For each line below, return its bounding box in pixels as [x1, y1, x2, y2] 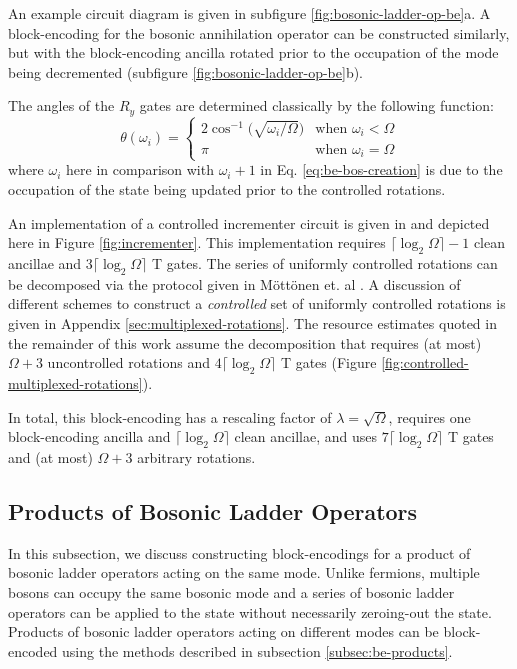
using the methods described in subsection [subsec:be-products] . [62, 640, 453, 661]
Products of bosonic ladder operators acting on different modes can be [8, 621, 439, 642]
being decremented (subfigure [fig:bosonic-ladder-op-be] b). [8, 61, 363, 82]
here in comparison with [66, 159, 214, 180]
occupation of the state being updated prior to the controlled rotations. [8, 178, 446, 199]
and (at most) [8, 446, 93, 467]
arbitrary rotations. [137, 446, 256, 467]
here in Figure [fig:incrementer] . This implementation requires [8, 232, 386, 253]
